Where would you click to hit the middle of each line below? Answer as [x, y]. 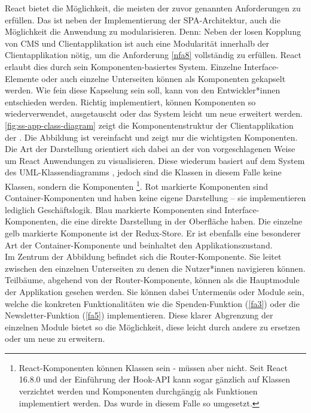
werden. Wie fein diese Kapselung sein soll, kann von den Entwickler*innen [143, 90]
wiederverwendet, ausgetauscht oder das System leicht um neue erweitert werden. [154, 113]
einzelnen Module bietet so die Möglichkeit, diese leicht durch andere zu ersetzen [153, 327]
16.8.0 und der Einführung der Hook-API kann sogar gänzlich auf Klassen [154, 379]
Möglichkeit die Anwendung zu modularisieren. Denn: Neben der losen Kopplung [153, 31]
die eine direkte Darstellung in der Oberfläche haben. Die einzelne [182, 221]
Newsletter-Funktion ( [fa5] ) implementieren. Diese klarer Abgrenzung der [139, 315]
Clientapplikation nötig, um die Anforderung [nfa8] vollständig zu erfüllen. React [153, 55]
